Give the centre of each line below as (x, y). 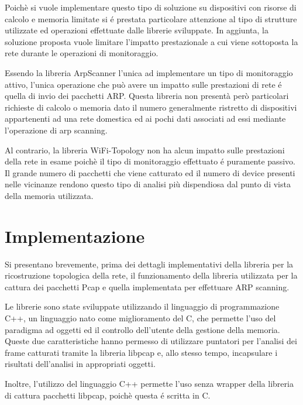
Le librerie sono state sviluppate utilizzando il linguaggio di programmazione (142, 306)
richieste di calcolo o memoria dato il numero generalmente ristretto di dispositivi (151, 107)
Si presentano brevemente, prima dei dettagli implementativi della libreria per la (149, 264)
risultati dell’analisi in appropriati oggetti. (80, 364)
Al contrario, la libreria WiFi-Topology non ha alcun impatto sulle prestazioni (145, 150)
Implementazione (75, 236)
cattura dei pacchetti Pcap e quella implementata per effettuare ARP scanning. (147, 286)
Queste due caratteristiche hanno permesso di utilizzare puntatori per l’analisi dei (151, 341)
